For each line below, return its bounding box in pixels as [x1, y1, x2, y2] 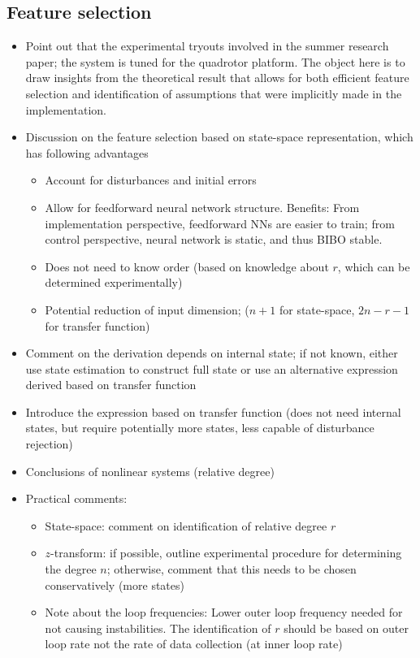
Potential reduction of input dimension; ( [45, 301, 249, 318]
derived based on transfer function [25, 376, 197, 393]
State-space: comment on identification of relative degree [45, 517, 327, 534]
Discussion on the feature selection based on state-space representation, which [25, 128, 414, 145]
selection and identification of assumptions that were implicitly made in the [25, 84, 402, 102]
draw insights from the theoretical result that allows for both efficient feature [25, 69, 409, 86]
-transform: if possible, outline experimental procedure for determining [50, 544, 402, 561]
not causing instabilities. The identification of [45, 619, 271, 636]
